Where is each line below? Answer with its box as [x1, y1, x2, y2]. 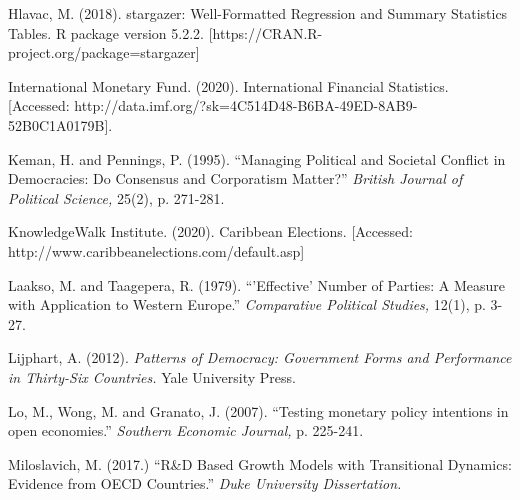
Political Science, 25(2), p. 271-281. [8, 187, 225, 208]
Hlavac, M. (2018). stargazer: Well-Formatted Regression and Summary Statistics [8, 3, 508, 23]
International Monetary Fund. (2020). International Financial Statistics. [8, 75, 449, 96]
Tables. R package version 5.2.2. [8, 22, 204, 43]
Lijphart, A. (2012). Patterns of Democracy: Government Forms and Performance [8, 347, 512, 368]
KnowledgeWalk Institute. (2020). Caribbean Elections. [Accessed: [8, 221, 413, 242]
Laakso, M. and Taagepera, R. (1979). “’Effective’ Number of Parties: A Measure [8, 274, 505, 295]
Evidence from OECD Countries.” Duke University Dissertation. [8, 473, 402, 494]
